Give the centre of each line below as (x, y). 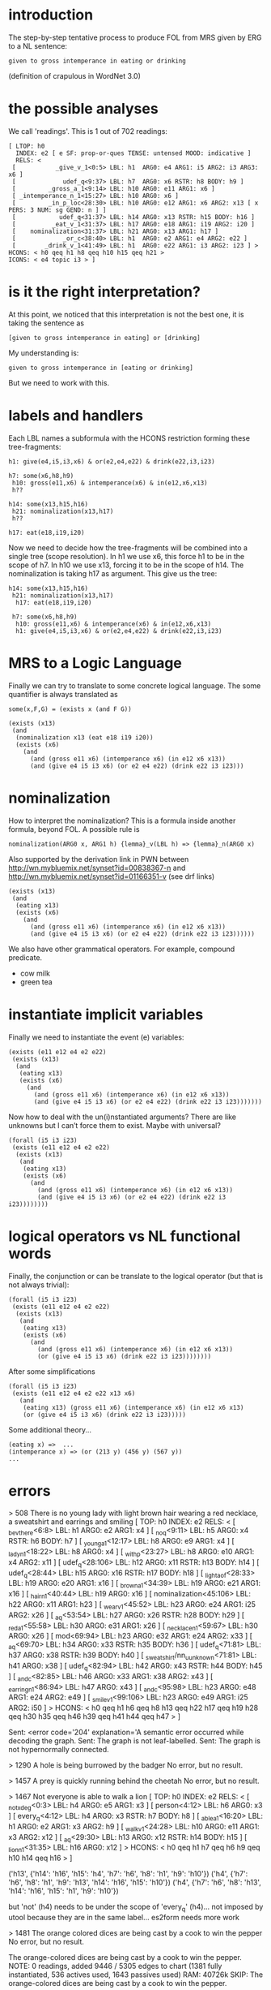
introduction (51, 15)
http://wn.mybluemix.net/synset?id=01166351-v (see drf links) (112, 876)
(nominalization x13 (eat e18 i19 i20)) (85, 737)
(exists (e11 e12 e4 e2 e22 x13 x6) (74, 1393)
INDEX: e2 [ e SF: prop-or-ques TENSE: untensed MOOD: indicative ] (133, 153)
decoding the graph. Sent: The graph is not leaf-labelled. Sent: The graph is (135, 1741)
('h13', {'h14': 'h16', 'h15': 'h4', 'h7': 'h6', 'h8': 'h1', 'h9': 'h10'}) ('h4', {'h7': (128, 1874)
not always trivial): (39, 1285)
